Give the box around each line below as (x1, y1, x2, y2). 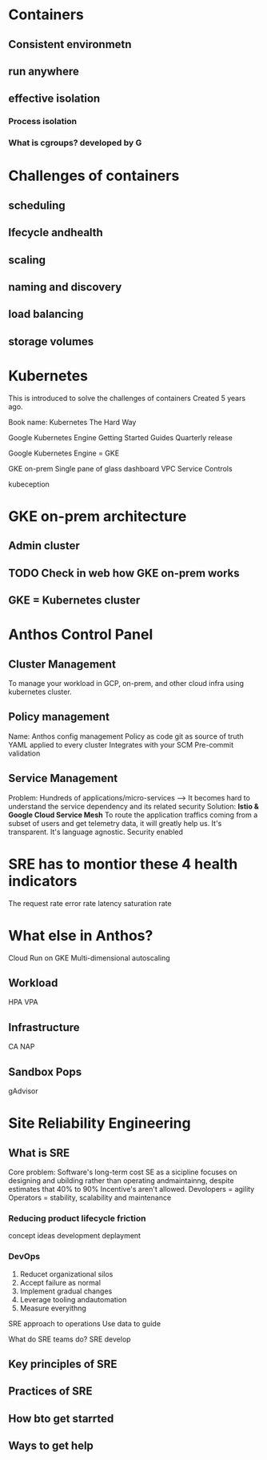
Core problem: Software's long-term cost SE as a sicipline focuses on (8, 1167, 237, 1177)
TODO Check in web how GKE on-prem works (8, 566, 240, 580)
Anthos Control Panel (8, 626, 153, 644)
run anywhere (8, 64, 80, 78)
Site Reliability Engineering (8, 1114, 191, 1133)
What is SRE (8, 1146, 70, 1160)
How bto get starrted (8, 1411, 114, 1426)
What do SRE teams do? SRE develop (8, 1334, 131, 1344)
